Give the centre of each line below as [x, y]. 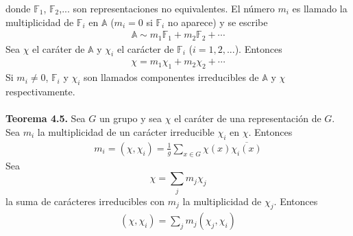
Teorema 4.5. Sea [46, 118]
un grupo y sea [131, 118]
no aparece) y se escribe [218, 22]
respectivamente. [40, 92]
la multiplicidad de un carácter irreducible [126, 131]
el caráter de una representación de [248, 118]
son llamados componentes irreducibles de [171, 77]
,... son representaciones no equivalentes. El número [167, 8]
